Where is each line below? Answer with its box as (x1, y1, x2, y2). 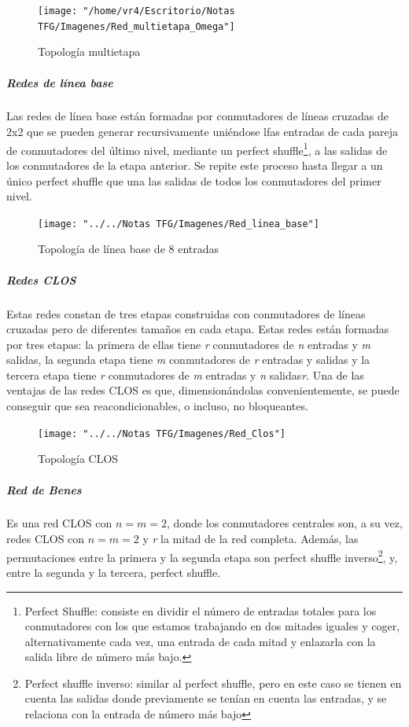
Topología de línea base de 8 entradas (38, 240, 219, 257)
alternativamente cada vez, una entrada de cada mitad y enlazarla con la (24, 633, 376, 649)
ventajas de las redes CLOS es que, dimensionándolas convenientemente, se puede (6, 382, 400, 398)
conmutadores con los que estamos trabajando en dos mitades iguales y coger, (24, 618, 400, 634)
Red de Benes (6, 481, 82, 498)
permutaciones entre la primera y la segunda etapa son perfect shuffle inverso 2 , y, (6, 546, 398, 565)
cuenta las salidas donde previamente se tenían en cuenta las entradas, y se (24, 690, 387, 707)
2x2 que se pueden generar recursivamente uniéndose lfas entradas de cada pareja (6, 123, 398, 140)
